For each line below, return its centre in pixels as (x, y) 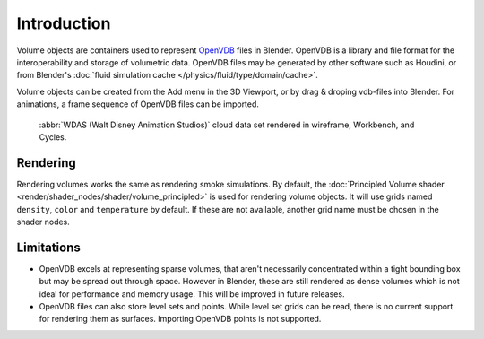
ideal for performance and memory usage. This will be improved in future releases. (192, 294)
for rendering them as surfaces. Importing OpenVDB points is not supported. (180, 319)
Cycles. (53, 137)
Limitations (48, 247)
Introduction (64, 23)
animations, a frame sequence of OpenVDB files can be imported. (138, 104)
